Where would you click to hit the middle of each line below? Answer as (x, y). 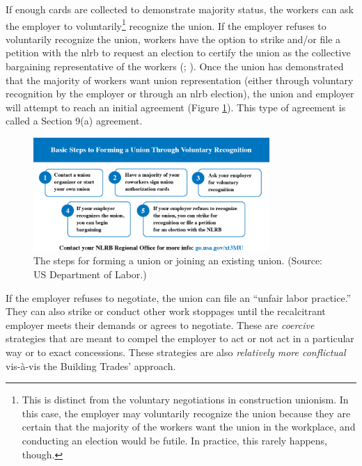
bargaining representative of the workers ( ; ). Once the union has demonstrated (175, 66)
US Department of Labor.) (90, 274)
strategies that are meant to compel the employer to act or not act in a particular (180, 338)
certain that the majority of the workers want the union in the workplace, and (189, 427)
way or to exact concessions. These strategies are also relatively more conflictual (176, 352)
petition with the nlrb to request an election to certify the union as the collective (178, 53)
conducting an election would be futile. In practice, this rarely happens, (174, 440)
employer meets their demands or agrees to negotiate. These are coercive (160, 324)
